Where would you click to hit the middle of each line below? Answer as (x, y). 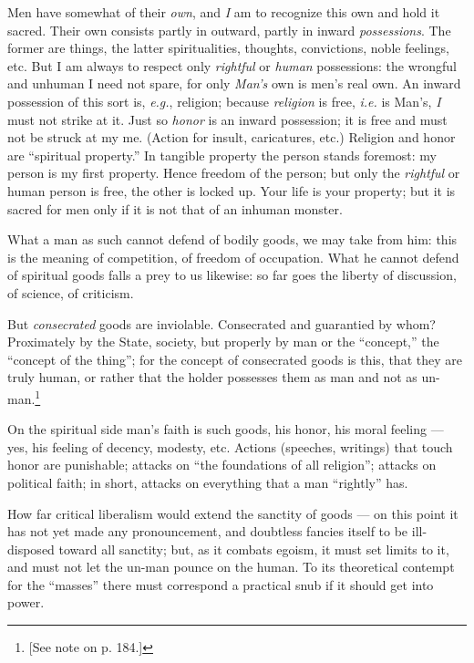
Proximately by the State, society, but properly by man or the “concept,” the (223, 342)
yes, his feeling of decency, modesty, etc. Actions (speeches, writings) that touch (230, 446)
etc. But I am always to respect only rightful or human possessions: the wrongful (232, 65)
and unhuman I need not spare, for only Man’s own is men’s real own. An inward (234, 83)
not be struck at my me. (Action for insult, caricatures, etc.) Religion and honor (232, 137)
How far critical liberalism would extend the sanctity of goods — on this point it (233, 513)
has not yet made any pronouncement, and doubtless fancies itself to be (208, 531)
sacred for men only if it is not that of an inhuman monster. (175, 208)
